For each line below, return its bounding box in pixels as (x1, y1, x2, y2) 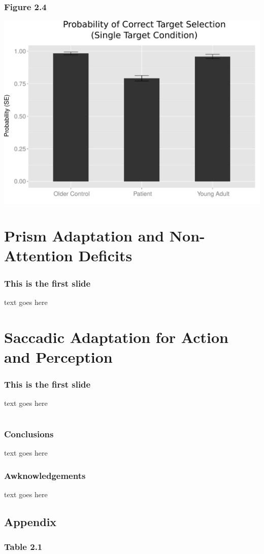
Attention (4, 245, 73, 266)
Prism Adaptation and (4, 225, 164, 246)
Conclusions (4, 428, 54, 440)
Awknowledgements (4, 469, 86, 481)
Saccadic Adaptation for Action (4, 326, 228, 347)
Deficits (78, 245, 133, 266)
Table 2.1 (4, 540, 43, 553)
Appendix (4, 514, 57, 530)
